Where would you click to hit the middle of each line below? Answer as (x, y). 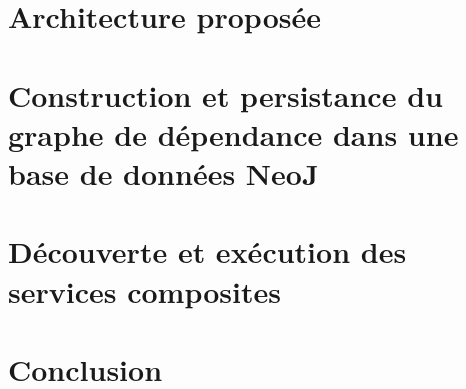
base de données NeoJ (163, 172)
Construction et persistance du (225, 94)
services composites (144, 290)
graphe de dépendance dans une (233, 133)
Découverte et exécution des (207, 251)
